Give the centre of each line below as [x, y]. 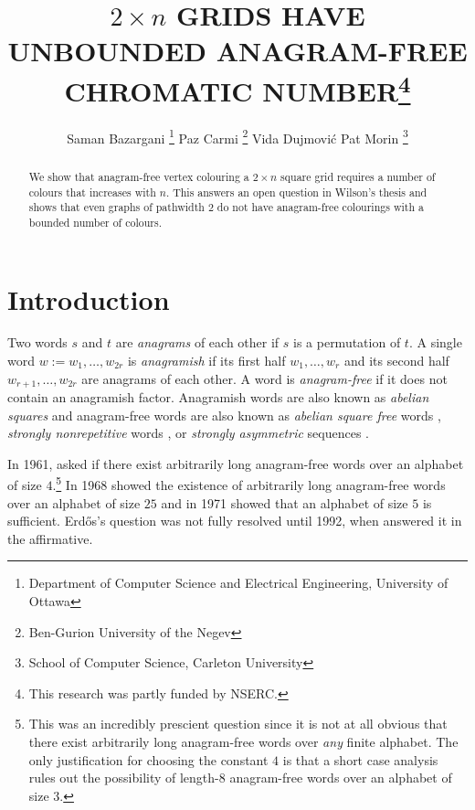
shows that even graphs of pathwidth [116, 207]
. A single [435, 342]
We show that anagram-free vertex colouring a [139, 176]
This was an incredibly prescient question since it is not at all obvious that [238, 724]
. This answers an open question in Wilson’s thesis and [296, 192]
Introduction [89, 298]
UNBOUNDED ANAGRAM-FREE [237, 51]
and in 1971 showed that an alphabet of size [285, 502]
